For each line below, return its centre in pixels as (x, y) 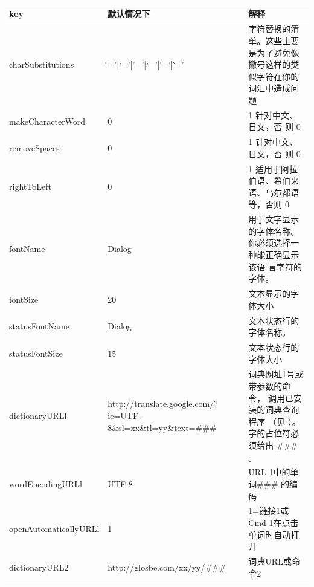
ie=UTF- (124, 415)
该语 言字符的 (275, 266)
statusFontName (39, 326)
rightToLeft (30, 186)
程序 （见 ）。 (274, 421)
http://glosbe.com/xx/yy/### (167, 567)
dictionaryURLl (38, 415)
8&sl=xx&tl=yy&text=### (162, 427)
